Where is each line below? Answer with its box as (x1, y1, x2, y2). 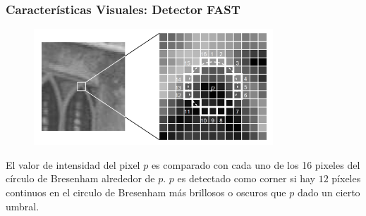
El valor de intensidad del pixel (6, 157, 140, 172)
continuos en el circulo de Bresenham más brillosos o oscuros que (6, 185, 286, 199)
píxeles (331, 171, 361, 186)
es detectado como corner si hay (177, 171, 315, 186)
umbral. (6, 198, 39, 213)
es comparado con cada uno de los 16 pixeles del (151, 157, 360, 172)
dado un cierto (297, 185, 360, 199)
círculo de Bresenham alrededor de (6, 171, 155, 186)
